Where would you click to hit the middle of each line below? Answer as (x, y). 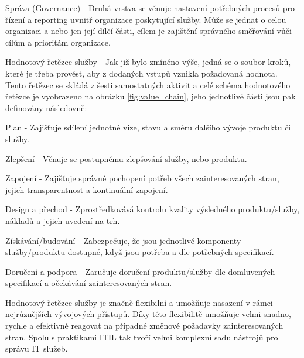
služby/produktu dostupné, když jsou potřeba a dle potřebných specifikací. (140, 252)
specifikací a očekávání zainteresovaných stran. (89, 283)
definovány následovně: (46, 107)
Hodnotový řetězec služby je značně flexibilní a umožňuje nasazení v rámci (139, 302)
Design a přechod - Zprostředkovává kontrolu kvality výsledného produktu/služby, (153, 209)
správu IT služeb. (37, 348)
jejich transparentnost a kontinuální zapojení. (87, 189)
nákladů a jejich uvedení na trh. (63, 220)
